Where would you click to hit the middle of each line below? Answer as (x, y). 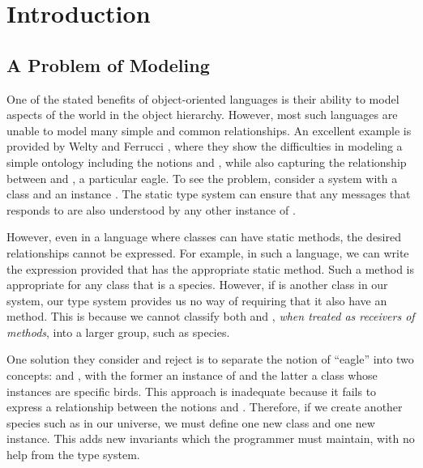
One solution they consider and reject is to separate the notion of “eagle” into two (210, 359)
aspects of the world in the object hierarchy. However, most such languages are (202, 115)
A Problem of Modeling (108, 64)
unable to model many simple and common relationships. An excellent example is (209, 130)
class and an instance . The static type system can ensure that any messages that (209, 194)
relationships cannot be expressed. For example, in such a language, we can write (208, 252)
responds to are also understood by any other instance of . (151, 209)
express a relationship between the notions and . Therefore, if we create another (205, 407)
